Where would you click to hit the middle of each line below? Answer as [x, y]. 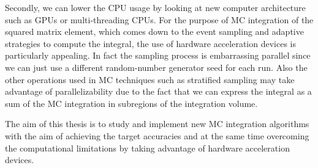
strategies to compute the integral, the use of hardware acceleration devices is [150, 43]
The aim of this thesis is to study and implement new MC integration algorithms [157, 124]
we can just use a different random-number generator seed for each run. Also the [156, 67]
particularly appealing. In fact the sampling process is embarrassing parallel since [158, 55]
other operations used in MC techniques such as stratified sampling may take [150, 79]
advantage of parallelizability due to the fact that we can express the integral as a [158, 91]
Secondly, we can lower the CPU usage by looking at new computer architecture [155, 7]
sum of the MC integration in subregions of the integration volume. [131, 103]
